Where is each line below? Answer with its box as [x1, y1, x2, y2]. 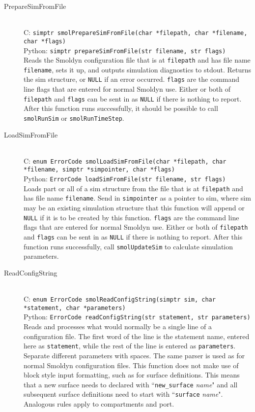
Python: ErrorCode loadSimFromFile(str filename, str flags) [24, 173, 226, 184]
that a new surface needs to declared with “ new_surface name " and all [24, 379, 238, 389]
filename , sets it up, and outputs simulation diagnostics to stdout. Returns [24, 64, 251, 74]
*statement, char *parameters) [24, 304, 126, 311]
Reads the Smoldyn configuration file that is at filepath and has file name [24, 55, 251, 65]
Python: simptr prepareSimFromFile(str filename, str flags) [24, 45, 226, 55]
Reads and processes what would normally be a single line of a [24, 321, 212, 332]
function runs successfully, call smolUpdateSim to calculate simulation [24, 241, 233, 251]
